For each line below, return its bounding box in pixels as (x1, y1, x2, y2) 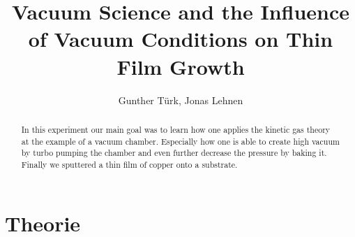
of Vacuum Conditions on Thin (28, 24, 333, 53)
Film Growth (116, 52, 245, 80)
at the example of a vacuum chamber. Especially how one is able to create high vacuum (21, 135, 340, 147)
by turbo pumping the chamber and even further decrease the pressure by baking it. (21, 147, 327, 159)
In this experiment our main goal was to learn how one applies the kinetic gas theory (21, 123, 331, 135)
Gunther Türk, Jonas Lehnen (118, 92, 243, 107)
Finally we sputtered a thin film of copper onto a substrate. (21, 158, 238, 170)
